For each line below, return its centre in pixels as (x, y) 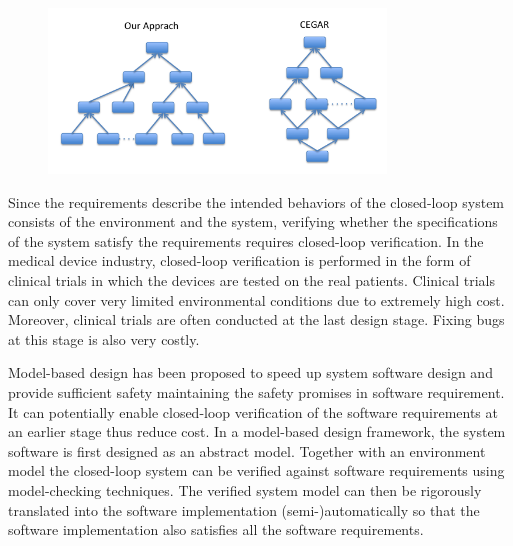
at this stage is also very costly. (104, 338)
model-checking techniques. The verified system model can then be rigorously (245, 489)
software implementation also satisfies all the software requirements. (216, 529)
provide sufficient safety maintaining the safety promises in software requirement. (256, 392)
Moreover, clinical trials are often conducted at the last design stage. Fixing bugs (256, 319)
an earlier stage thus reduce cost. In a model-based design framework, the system (257, 431)
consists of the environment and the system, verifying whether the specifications (253, 221)
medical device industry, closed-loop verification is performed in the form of (239, 260)
